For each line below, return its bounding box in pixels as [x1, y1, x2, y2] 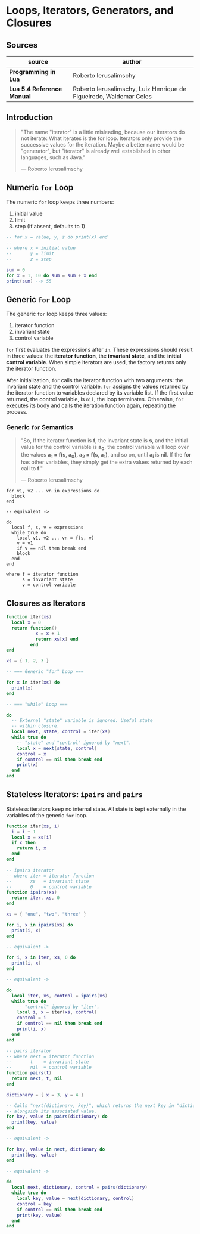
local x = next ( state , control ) [17, 745, 97, 751]
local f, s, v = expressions [11, 525, 84, 531]
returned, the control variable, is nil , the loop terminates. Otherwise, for [6, 396, 184, 403]
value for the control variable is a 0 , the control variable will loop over [20, 443, 189, 452]
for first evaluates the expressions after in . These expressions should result [6, 346, 193, 354]
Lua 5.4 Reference [9, 85, 62, 93]
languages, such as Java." [20, 153, 85, 161]
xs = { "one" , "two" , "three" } [6, 911, 86, 917]
